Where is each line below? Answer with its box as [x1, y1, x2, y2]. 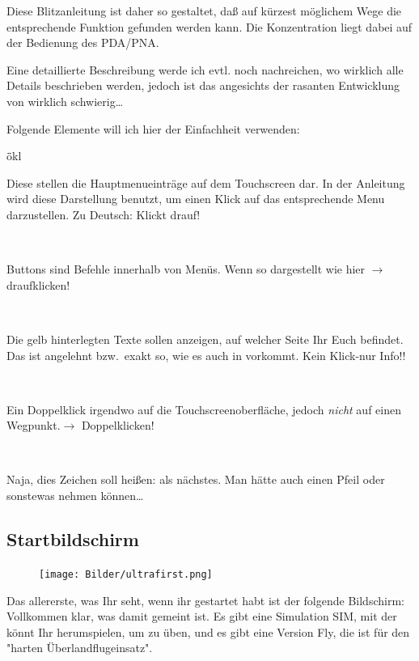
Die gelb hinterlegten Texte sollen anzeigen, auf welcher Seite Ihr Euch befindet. [6, 330, 404, 347]
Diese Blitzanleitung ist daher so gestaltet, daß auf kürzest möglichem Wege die [6, 2, 402, 19]
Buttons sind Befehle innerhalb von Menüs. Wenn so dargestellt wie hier [6, 261, 366, 278]
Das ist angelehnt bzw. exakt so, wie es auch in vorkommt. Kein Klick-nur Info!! [6, 346, 406, 363]
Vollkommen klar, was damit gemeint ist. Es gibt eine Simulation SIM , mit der [6, 608, 397, 625]
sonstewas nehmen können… [6, 487, 144, 504]
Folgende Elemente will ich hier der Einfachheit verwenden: [6, 120, 300, 137]
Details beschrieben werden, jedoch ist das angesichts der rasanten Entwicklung [6, 77, 400, 94]
